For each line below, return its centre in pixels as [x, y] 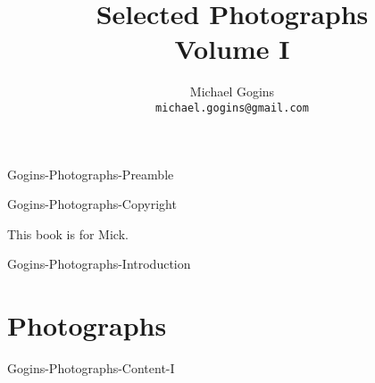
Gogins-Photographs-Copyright [92, 204]
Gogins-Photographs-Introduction [99, 264]
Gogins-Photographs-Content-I [91, 368]
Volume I [232, 49]
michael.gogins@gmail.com [232, 108]
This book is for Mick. [68, 233]
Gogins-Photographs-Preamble [91, 174]
